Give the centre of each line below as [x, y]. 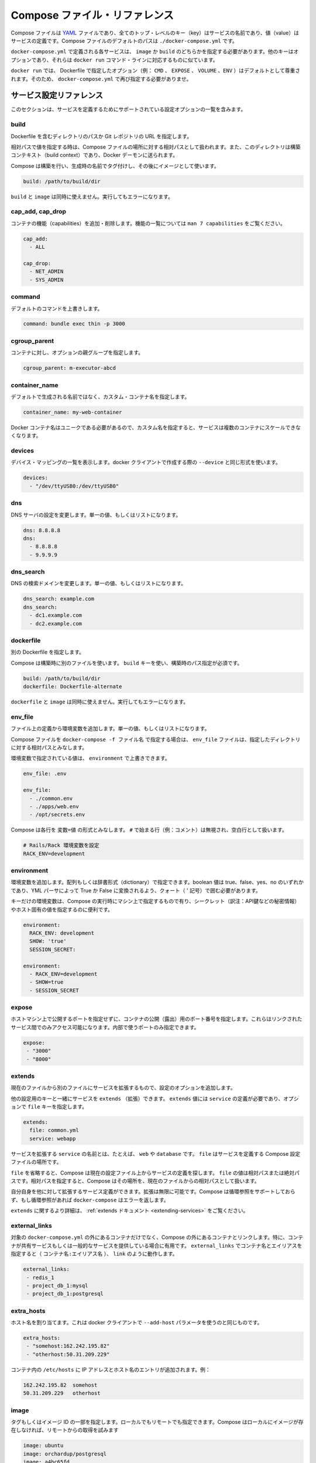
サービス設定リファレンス [57, 96]
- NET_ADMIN [47, 272]
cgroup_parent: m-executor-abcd [70, 368]
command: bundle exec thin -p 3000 [74, 324]
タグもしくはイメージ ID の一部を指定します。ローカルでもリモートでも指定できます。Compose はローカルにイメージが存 [157, 1421]
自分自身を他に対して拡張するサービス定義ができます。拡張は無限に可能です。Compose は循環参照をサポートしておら [153, 1191]
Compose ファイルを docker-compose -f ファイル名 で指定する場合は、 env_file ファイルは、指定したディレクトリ [156, 739]
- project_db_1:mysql [57, 1285]
